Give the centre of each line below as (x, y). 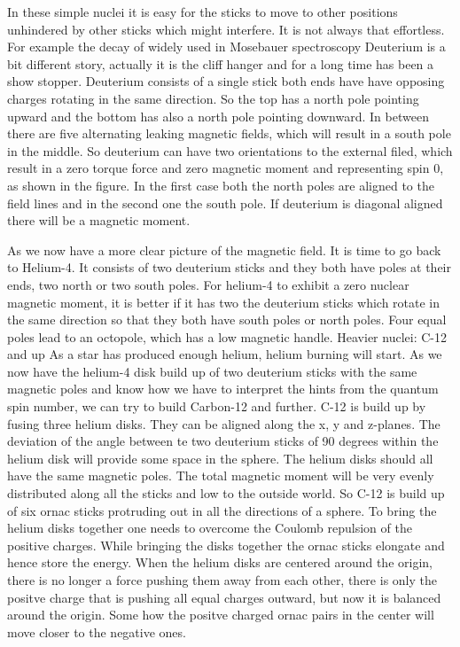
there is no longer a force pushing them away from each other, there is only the (222, 580)
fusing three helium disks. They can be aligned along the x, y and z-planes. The (224, 423)
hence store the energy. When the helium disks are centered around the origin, (220, 562)
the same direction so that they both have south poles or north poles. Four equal (227, 320)
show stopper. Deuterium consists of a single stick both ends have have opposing (226, 81)
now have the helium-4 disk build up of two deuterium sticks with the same (212, 371)
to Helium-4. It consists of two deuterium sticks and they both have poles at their (230, 267)
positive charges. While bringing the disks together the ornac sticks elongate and (226, 545)
